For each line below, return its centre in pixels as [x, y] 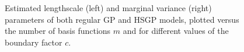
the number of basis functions [58, 31]
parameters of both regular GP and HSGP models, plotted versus [122, 19]
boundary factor [34, 42]
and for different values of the [176, 31]
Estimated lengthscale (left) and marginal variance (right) [108, 8]
